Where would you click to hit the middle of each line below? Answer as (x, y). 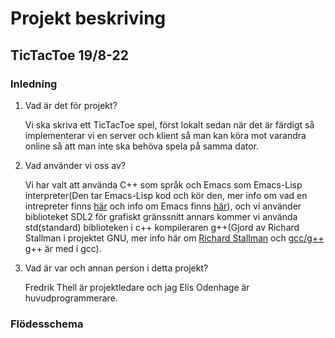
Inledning (34, 84)
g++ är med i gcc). (63, 248)
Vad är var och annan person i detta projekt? (116, 268)
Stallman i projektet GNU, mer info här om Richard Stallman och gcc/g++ (174, 238)
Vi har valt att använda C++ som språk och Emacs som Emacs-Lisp (163, 184)
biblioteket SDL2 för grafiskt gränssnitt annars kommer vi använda (161, 216)
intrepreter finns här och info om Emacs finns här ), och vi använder (163, 206)
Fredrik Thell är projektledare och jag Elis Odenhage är (137, 287)
